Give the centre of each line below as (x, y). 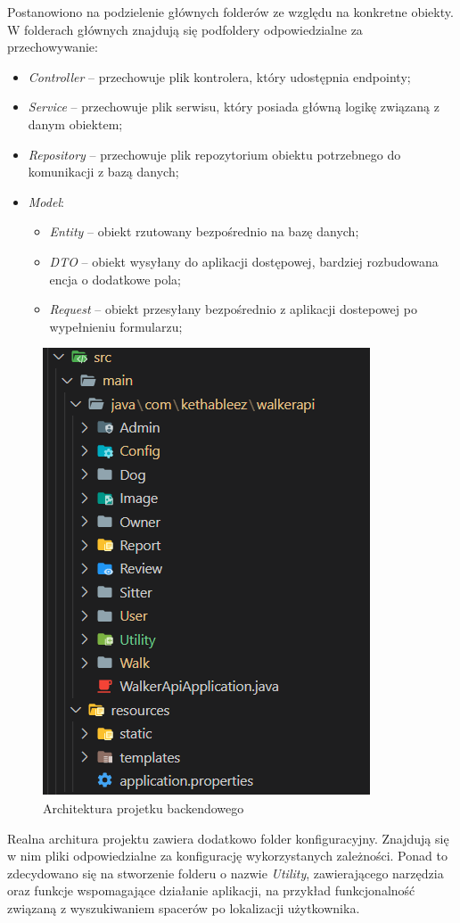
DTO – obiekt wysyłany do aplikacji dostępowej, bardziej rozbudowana (244, 261)
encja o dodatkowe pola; (115, 279)
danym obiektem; (75, 124)
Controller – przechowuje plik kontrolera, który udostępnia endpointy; (219, 76)
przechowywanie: (53, 47)
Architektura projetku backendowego (144, 808)
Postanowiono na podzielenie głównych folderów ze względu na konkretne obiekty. (230, 12)
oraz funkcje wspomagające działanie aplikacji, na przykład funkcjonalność (211, 890)
